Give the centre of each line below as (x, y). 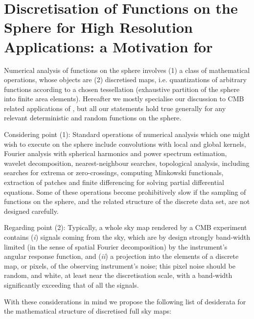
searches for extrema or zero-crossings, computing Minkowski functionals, (114, 172)
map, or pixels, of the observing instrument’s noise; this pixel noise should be (120, 265)
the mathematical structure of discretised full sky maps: (88, 311)
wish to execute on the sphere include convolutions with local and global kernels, (125, 144)
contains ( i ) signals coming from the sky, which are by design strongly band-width (127, 237)
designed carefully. (31, 211)
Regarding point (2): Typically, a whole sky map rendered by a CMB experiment (126, 227)
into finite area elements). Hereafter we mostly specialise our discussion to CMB (124, 99)
